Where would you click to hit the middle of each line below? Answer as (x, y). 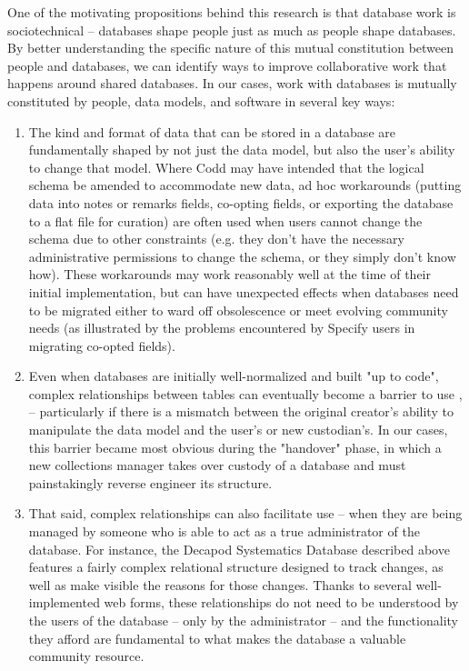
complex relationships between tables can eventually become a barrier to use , (245, 393)
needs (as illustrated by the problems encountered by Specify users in (222, 328)
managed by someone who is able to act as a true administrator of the (224, 531)
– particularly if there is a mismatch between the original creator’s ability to (241, 411)
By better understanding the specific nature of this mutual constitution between (231, 48)
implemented (64, 602)
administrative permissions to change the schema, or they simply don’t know (242, 256)
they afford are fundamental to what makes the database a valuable (217, 638)
